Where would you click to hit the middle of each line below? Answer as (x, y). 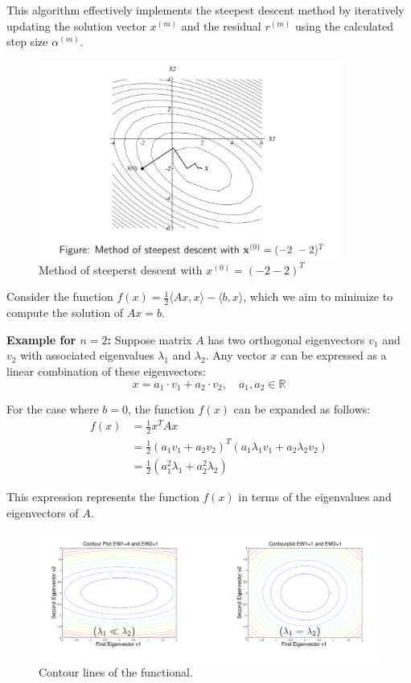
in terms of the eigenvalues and (315, 497)
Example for (41, 339)
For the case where (53, 409)
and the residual (221, 25)
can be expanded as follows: (302, 409)
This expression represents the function (103, 497)
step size (27, 41)
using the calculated (344, 25)
